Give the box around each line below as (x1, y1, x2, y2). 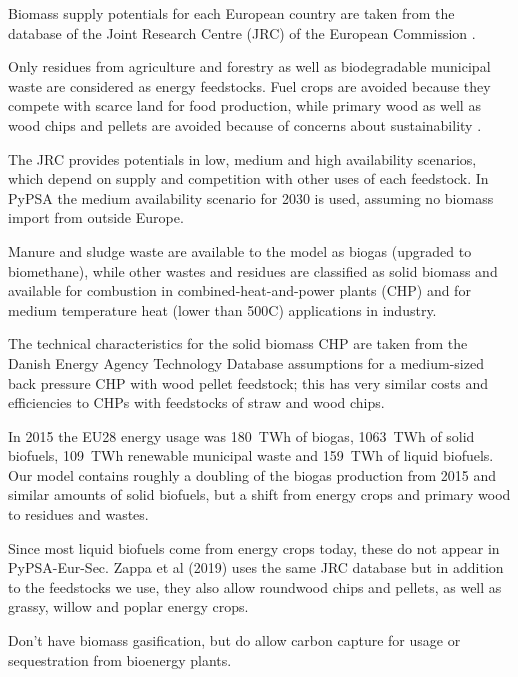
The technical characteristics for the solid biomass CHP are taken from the (8, 333, 468, 354)
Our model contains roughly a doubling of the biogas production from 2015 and (8, 464, 497, 485)
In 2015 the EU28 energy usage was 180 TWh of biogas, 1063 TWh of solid (8, 425, 475, 446)
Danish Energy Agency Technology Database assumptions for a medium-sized (8, 352, 484, 373)
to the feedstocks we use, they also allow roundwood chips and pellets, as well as (8, 576, 502, 597)
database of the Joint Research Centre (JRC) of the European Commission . (8, 22, 476, 43)
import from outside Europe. (8, 207, 184, 228)
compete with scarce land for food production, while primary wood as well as (8, 95, 481, 116)
